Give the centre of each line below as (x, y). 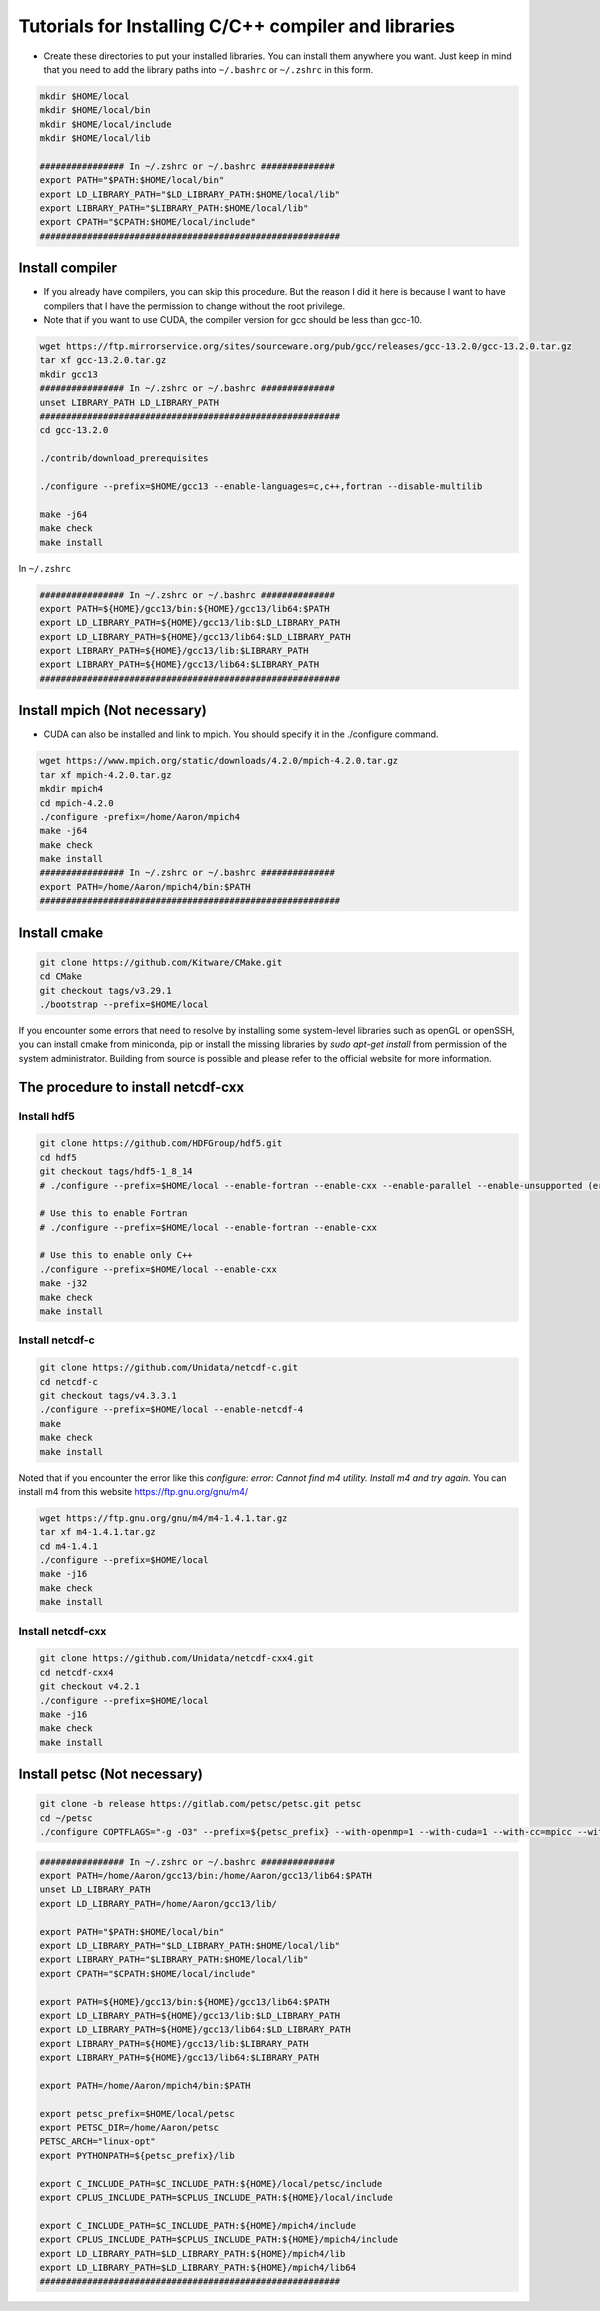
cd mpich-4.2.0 (76, 803)
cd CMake (61, 976)
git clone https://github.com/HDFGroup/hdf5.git (161, 1143)
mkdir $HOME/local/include (105, 124)
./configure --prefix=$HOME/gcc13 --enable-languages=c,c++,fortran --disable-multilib (261, 486)
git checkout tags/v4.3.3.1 (108, 1395)
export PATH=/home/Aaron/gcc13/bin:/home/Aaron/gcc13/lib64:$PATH (205, 1876)
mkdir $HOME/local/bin (95, 110)
